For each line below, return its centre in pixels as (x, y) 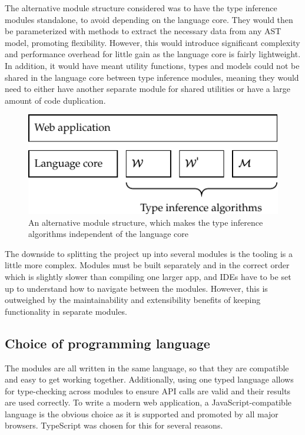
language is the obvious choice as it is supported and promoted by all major (142, 413)
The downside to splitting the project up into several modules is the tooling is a (149, 253)
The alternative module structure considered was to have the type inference (141, 8)
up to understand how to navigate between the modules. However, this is (136, 288)
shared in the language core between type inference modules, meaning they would (152, 77)
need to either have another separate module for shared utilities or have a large (148, 89)
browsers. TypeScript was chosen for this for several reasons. (114, 425)
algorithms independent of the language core (109, 234)
